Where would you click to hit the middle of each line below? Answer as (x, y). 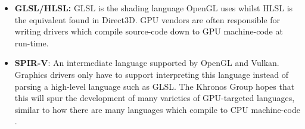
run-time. (32, 43)
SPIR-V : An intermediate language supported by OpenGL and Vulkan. (147, 63)
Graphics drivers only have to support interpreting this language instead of (152, 74)
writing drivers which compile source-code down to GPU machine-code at (149, 31)
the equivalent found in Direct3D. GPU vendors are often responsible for (147, 19)
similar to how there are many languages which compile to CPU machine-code (157, 109)
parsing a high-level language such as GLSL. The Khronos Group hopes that (155, 86)
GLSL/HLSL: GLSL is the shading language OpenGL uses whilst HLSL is (154, 8)
